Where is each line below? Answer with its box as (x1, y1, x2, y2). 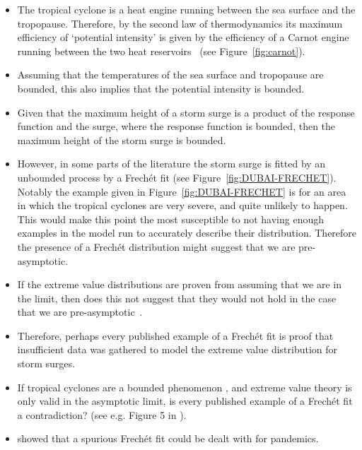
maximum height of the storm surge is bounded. (17, 132, 226, 147)
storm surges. (17, 356, 75, 371)
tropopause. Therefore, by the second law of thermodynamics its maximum (17, 16, 343, 30)
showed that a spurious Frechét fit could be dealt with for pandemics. (17, 431, 319, 446)
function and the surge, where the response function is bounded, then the (17, 119, 336, 134)
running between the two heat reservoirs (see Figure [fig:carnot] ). (17, 43, 305, 58)
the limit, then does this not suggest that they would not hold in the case (17, 290, 337, 305)
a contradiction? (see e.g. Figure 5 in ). (17, 407, 187, 422)
